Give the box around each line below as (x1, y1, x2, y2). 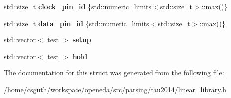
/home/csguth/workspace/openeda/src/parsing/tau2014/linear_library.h (4, 84, 227, 94)
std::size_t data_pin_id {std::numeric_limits (4, 18, 149, 28)
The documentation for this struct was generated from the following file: (4, 67, 224, 78)
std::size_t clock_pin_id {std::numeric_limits (4, 1, 152, 11)
